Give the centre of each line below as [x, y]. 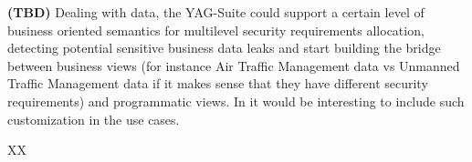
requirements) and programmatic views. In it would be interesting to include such [236, 101]
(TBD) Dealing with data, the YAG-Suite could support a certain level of [216, 12]
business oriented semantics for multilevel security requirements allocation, [216, 30]
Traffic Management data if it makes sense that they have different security [218, 83]
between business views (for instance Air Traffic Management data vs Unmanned [234, 65]
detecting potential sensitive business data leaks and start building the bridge [224, 48]
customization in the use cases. [94, 119]
